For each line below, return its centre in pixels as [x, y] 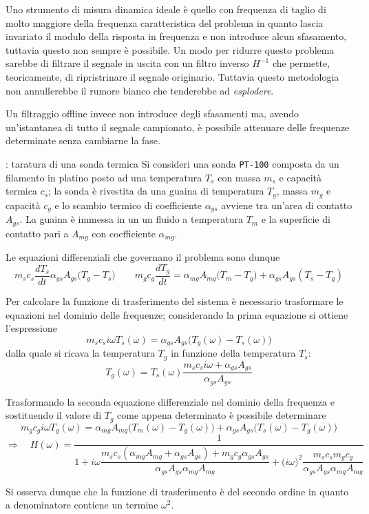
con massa [239, 177]
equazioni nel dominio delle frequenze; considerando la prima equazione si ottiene [177, 314]
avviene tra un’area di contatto [287, 205]
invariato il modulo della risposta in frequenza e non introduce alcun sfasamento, [176, 36]
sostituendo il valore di [54, 415]
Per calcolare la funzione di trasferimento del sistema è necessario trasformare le [175, 301]
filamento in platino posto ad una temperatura [104, 177]
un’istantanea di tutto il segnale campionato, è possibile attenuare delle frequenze [178, 127]
